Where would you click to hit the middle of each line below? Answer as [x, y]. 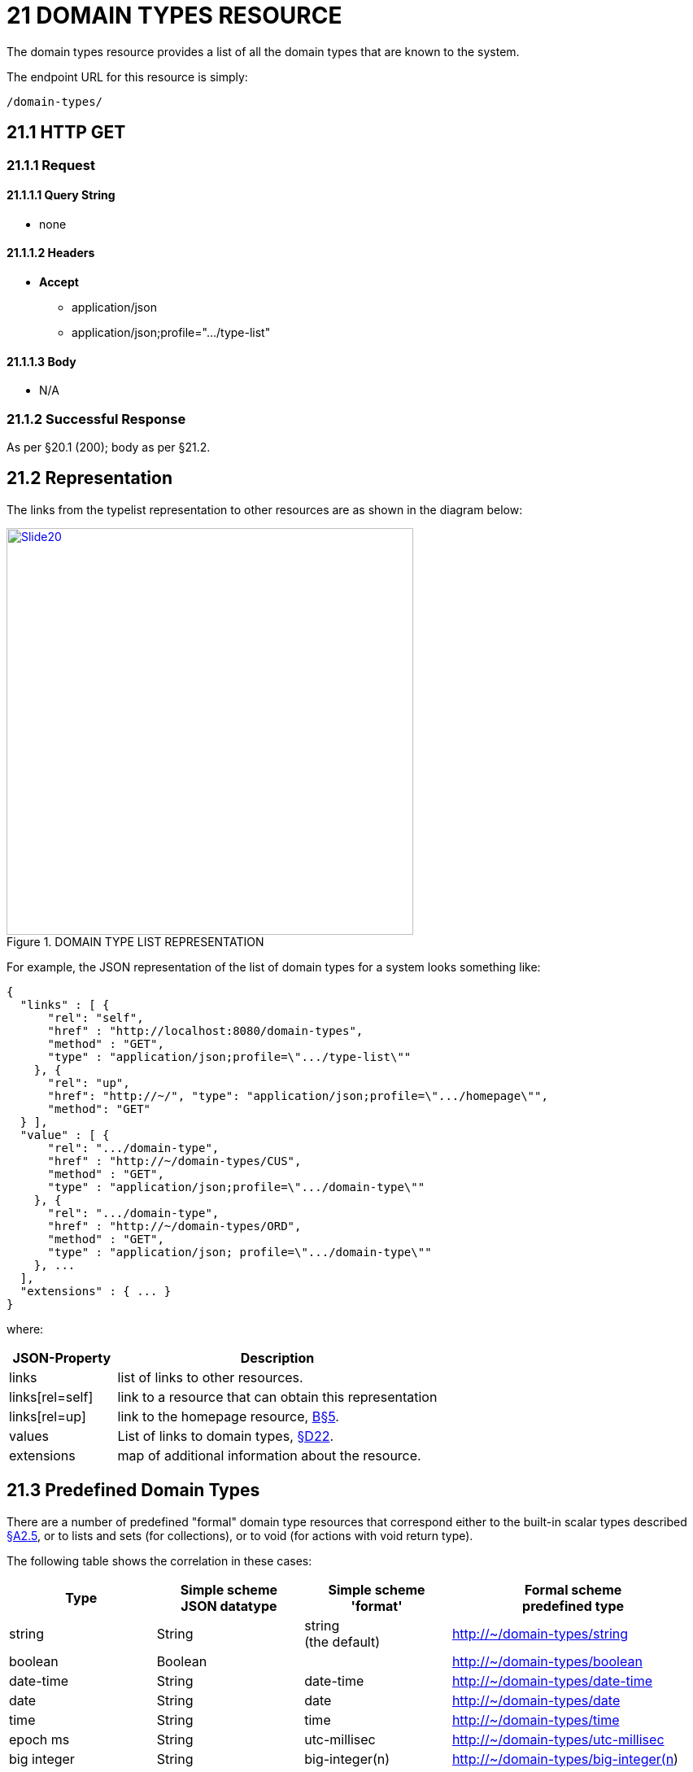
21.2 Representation [89, 478]
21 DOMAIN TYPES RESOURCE [174, 15]
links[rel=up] [48, 1416]
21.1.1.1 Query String [61, 195]
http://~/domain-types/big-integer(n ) [565, 1759]
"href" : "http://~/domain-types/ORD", [174, 1226]
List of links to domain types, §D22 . [226, 1436]
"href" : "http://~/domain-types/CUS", [174, 1161]
